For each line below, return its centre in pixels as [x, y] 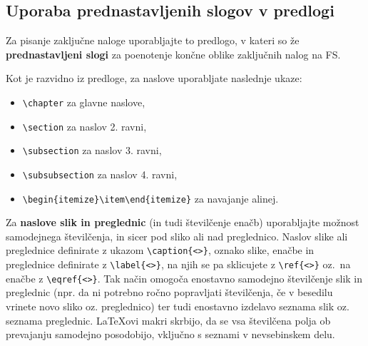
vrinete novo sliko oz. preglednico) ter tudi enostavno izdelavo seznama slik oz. [178, 306]
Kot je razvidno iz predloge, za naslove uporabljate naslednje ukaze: [154, 78]
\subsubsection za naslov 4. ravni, [100, 174]
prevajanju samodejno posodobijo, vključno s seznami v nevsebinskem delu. [170, 334]
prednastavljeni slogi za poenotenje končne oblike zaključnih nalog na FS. [173, 54]
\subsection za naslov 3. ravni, [92, 150]
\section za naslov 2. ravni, [85, 126]
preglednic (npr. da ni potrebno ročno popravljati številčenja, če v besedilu [169, 292]
